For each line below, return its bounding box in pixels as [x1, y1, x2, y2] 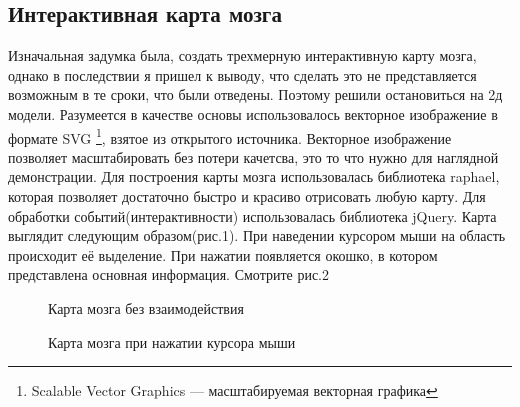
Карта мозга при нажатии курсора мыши [48, 331, 296, 352]
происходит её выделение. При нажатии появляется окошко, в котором [8, 244, 438, 265]
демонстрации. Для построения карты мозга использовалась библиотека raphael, [8, 166, 500, 187]
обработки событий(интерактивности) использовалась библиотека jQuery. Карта [8, 205, 497, 226]
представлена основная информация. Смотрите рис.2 [8, 264, 330, 285]
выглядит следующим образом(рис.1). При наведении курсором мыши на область [8, 225, 506, 246]
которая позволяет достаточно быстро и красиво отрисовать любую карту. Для [8, 186, 486, 207]
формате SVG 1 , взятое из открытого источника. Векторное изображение [8, 124, 452, 148]
